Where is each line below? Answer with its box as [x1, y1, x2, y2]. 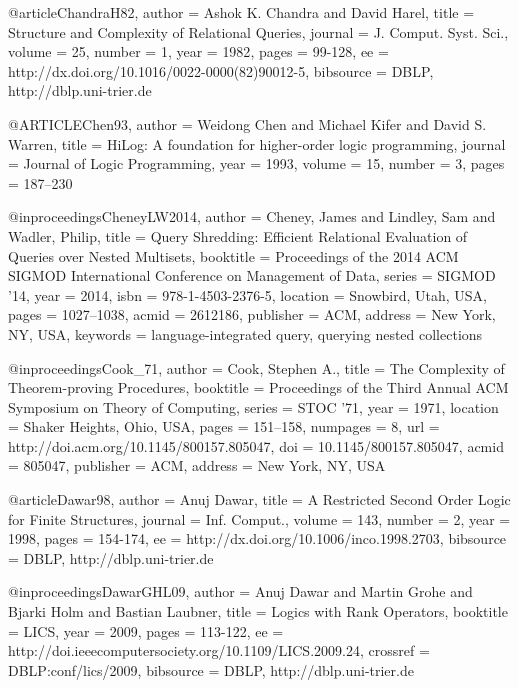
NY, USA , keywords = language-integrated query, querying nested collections [8, 323, 483, 344]
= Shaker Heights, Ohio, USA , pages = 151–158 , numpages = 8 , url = [8, 416, 440, 437]
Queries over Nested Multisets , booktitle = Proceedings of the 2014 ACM [8, 245, 459, 266]
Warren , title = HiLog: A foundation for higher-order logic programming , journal [8, 133, 506, 154]
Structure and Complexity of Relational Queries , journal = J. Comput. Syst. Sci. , [8, 21, 509, 42]
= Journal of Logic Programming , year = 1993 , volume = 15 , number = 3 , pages [8, 153, 505, 174]
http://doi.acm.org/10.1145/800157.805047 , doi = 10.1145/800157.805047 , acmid [8, 435, 504, 456]
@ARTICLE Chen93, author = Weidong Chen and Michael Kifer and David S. [8, 113, 487, 134]
